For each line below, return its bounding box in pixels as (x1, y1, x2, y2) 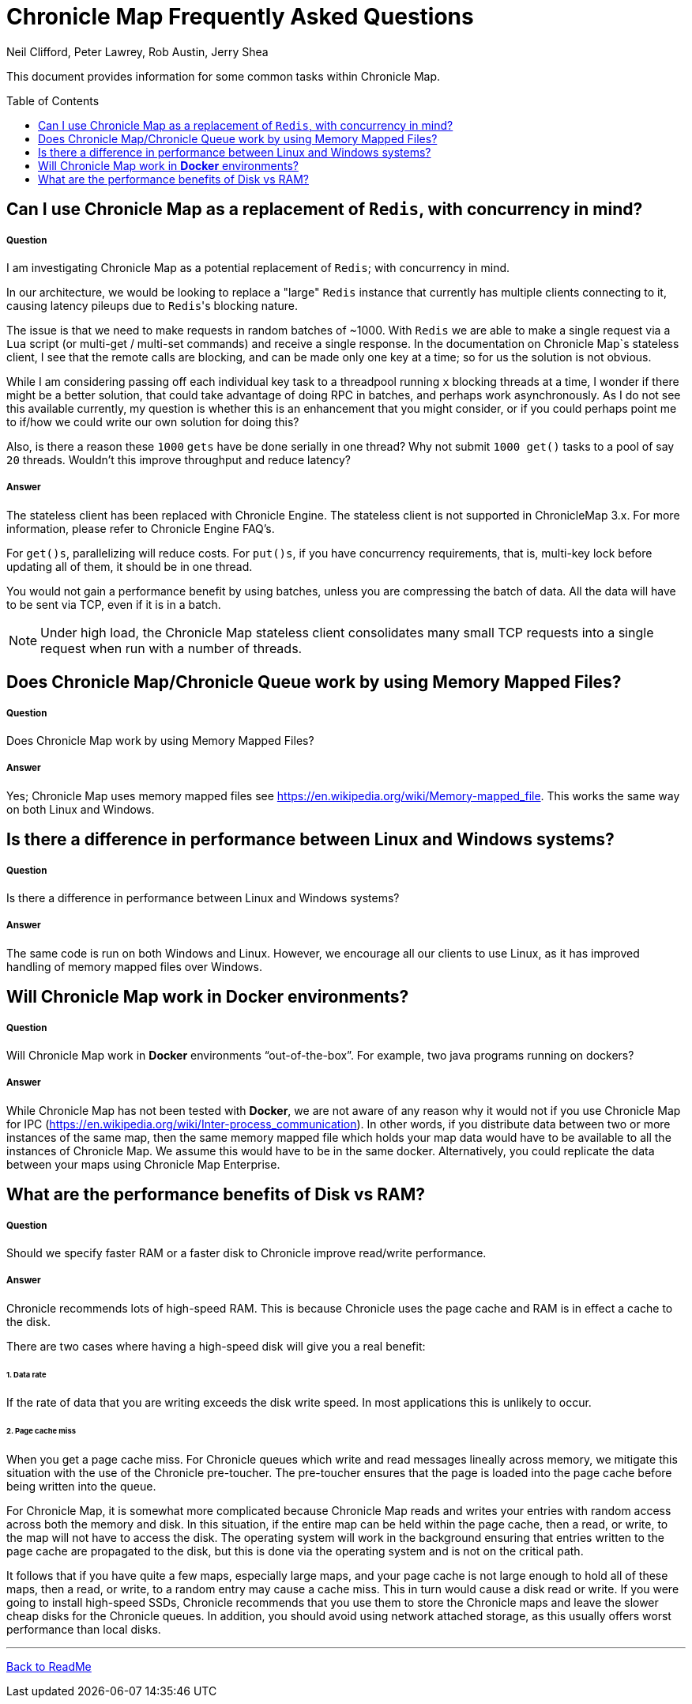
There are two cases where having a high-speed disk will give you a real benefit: (6, 1339, 426, 1353)
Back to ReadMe (6, 1660, 92, 1674)
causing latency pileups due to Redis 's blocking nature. (6, 298, 299, 312)
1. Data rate (6, 1370, 47, 1379)
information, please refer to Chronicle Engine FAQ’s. (6, 521, 275, 535)
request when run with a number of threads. (40, 640, 303, 656)
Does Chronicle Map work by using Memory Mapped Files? (6, 733, 314, 747)
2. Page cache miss (6, 1426, 76, 1436)
